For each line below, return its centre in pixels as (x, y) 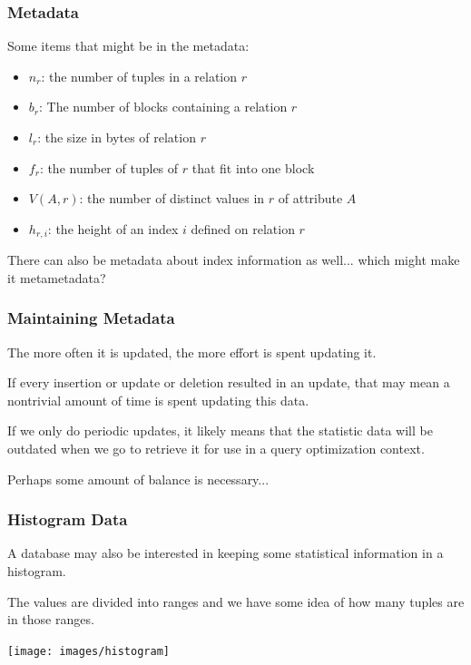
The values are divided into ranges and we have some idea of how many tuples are (236, 601)
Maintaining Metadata (91, 318)
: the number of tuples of (109, 167)
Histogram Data (68, 519)
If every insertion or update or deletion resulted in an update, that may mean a (229, 382)
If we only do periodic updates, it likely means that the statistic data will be (220, 430)
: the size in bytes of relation (117, 137)
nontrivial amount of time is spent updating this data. (158, 400)
